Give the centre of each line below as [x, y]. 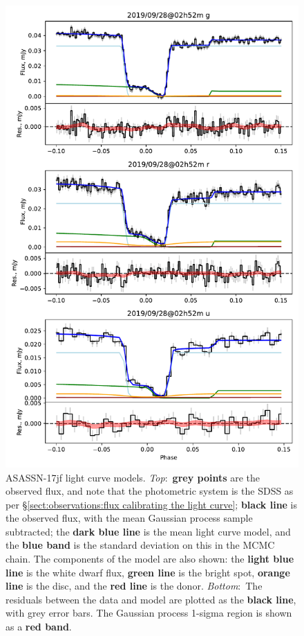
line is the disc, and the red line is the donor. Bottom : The [134, 586]
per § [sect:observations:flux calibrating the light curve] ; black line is [152, 504]
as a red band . [39, 627]
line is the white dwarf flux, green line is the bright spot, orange [148, 572]
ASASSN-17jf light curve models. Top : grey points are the [133, 477]
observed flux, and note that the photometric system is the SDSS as [150, 491]
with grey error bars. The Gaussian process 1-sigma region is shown [149, 613]
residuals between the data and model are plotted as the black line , [151, 599]
